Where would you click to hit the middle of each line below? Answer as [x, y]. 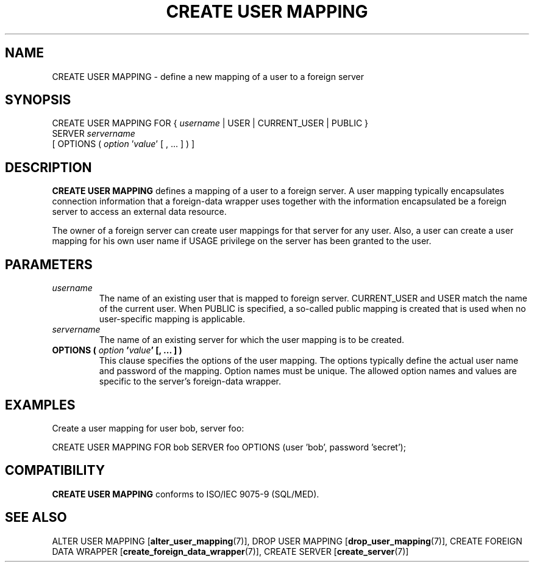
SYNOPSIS [38, 100]
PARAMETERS [49, 264]
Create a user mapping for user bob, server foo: [148, 428]
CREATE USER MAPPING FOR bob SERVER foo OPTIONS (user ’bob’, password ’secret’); [229, 447]
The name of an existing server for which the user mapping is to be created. [252, 340]
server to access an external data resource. [139, 212]
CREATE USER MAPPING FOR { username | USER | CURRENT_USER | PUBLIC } [210, 123]
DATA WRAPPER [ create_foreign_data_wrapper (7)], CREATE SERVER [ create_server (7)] [230, 551]
